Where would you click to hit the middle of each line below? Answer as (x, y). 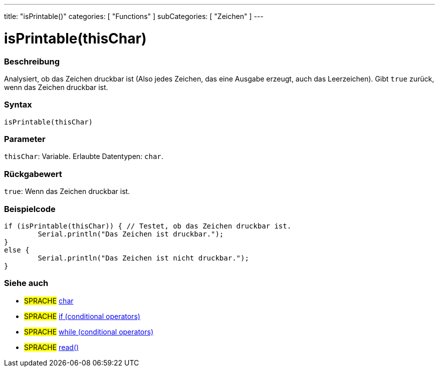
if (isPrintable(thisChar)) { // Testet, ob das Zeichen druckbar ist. (148, 226)
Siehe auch (26, 283)
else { (17, 250)
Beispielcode (30, 209)
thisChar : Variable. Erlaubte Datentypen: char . (84, 156)
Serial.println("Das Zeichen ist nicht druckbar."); (143, 258)
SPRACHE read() (52, 347)
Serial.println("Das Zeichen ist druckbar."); (131, 234)
